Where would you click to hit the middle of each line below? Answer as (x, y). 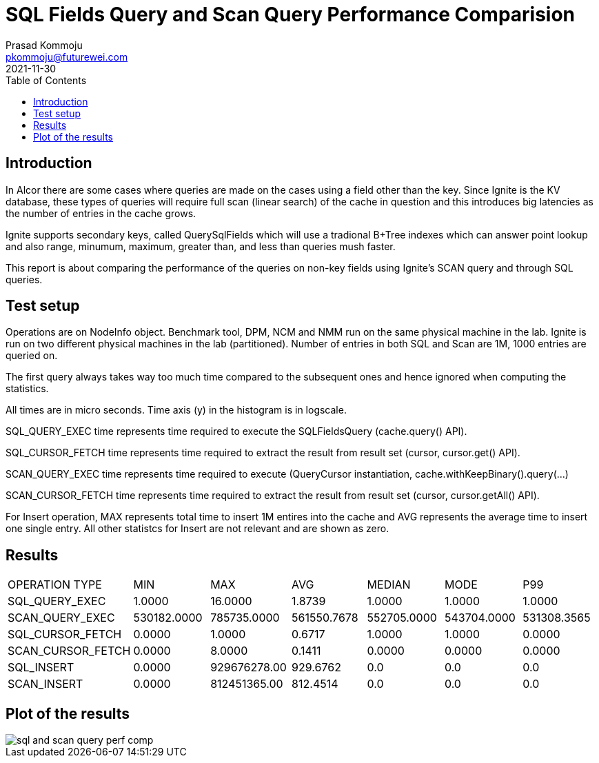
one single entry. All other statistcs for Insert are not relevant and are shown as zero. (197, 529)
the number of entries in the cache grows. (101, 213)
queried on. (32, 356)
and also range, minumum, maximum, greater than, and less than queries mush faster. (201, 246)
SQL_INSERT (41, 668)
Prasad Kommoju (44, 45)
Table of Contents (46, 80)
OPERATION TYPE (55, 585)
